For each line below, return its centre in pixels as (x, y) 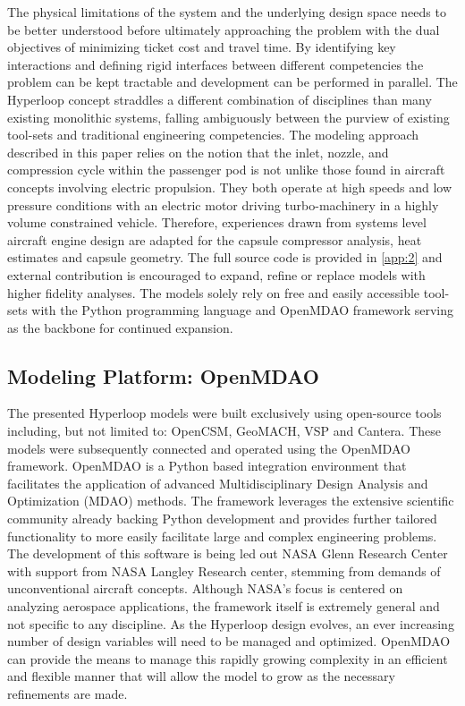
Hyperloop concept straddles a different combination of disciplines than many (220, 99)
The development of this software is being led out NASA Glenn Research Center (228, 553)
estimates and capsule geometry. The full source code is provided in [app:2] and (225, 257)
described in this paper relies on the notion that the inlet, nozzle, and (198, 152)
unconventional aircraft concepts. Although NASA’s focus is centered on (205, 588)
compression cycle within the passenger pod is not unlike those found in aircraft (226, 170)
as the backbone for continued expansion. (120, 327)
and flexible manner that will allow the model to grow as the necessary (201, 676)
